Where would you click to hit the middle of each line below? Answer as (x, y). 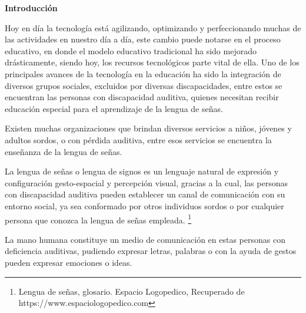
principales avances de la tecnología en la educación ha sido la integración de (143, 73)
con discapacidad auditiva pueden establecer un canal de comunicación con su (145, 194)
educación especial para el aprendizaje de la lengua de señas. (114, 108)
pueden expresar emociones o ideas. (69, 262)
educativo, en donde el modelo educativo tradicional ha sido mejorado (131, 50)
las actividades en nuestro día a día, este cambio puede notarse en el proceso (143, 39)
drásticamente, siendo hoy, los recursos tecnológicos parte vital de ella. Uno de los (152, 62)
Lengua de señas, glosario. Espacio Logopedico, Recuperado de (132, 291)
